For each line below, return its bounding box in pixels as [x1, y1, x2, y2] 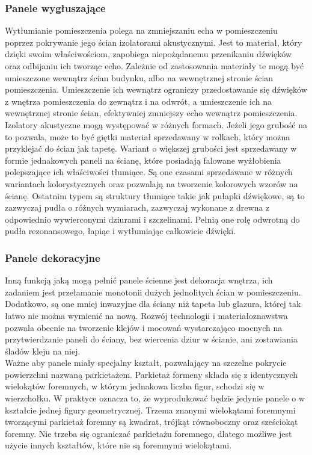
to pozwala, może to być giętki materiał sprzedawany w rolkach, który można [5, 130, 290, 143]
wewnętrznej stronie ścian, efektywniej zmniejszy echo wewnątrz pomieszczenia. [5, 107, 298, 119]
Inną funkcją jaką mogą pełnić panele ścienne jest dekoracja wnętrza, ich [5, 274, 273, 286]
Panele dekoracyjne [5, 250, 100, 265]
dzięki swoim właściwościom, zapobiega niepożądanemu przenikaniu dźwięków [5, 48, 292, 60]
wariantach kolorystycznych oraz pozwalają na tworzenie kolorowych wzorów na [5, 177, 298, 190]
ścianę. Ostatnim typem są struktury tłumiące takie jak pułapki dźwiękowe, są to [5, 189, 305, 202]
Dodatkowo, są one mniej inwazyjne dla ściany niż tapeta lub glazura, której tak [5, 297, 301, 310]
